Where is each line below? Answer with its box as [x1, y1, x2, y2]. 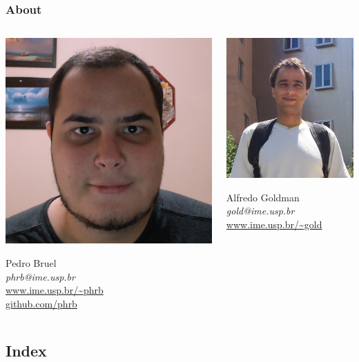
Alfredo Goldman [226, 190, 300, 204]
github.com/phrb [6, 296, 77, 310]
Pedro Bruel [6, 255, 57, 270]
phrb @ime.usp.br [6, 269, 75, 283]
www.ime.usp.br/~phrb [6, 283, 104, 297]
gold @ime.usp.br [226, 203, 295, 218]
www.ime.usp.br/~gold [226, 217, 322, 231]
